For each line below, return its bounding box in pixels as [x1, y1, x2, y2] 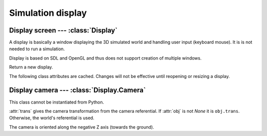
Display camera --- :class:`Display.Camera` [9, 86, 146, 95]
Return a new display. [9, 64, 53, 70]
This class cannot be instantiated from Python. [9, 99, 104, 105]
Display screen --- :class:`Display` [9, 26, 118, 34]
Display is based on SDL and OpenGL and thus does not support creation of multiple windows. [9, 55, 202, 61]
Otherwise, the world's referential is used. [9, 115, 94, 121]
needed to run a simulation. [9, 46, 65, 52]
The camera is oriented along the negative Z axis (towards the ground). [9, 124, 154, 130]
